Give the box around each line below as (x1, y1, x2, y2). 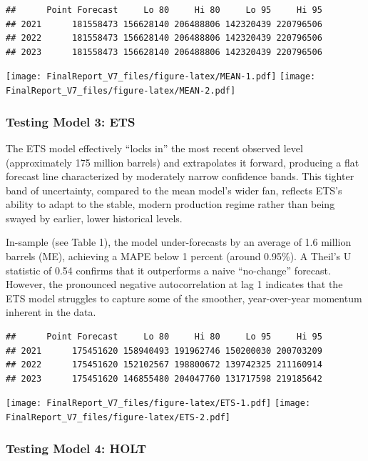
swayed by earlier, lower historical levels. (6, 210, 183, 225)
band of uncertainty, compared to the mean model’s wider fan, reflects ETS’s (6, 182, 342, 197)
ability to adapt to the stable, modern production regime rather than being (6, 197, 335, 212)
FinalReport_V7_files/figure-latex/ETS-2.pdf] (6, 412, 230, 423)
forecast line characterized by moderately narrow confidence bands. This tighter (6, 169, 354, 184)
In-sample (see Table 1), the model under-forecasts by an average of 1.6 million (6, 234, 352, 249)
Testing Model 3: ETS (6, 112, 136, 130)
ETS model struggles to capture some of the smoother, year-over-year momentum (6, 290, 362, 305)
